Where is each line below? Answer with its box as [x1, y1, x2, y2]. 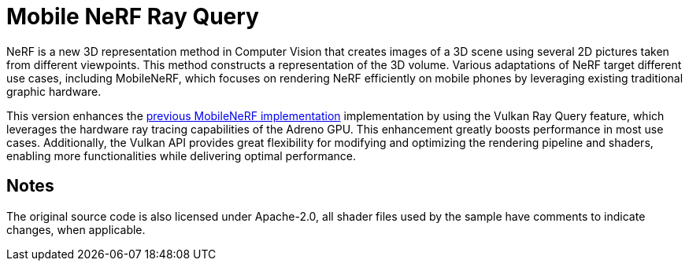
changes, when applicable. [6, 222, 146, 236]
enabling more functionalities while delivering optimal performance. [6, 148, 357, 163]
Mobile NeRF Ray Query [6, 3, 259, 30]
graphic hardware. [6, 84, 102, 98]
